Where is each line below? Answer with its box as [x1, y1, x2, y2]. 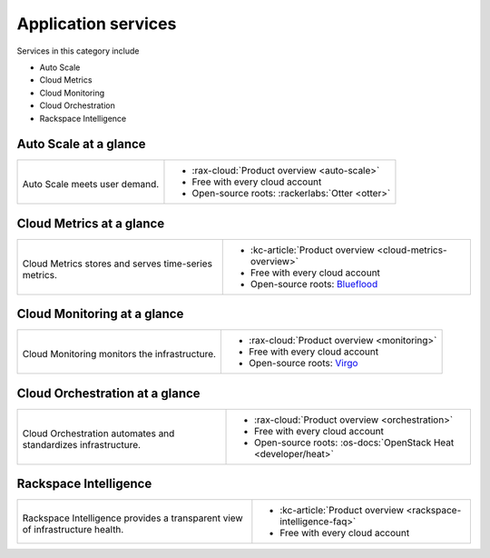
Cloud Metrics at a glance [16, 215, 165, 231]
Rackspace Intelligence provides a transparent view [22, 512, 244, 524]
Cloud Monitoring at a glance [16, 306, 184, 322]
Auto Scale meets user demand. [22, 178, 160, 191]
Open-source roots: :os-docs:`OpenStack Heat [254, 436, 455, 449]
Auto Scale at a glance [16, 136, 146, 152]
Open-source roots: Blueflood [250, 277, 378, 290]
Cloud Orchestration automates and [22, 427, 175, 440]
